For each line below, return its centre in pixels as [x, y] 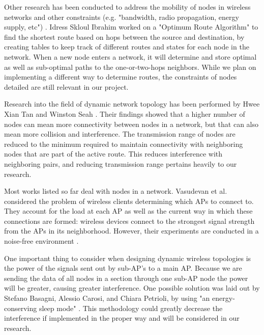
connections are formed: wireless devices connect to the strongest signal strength [129, 221]
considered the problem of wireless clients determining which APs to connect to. [129, 201]
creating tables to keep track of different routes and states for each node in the [127, 47]
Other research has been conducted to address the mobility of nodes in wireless [127, 7]
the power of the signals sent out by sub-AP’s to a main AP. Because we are [123, 268]
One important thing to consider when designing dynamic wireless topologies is [128, 258]
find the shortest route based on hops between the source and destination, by [124, 36]
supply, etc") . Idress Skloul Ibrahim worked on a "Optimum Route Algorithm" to [131, 27]
